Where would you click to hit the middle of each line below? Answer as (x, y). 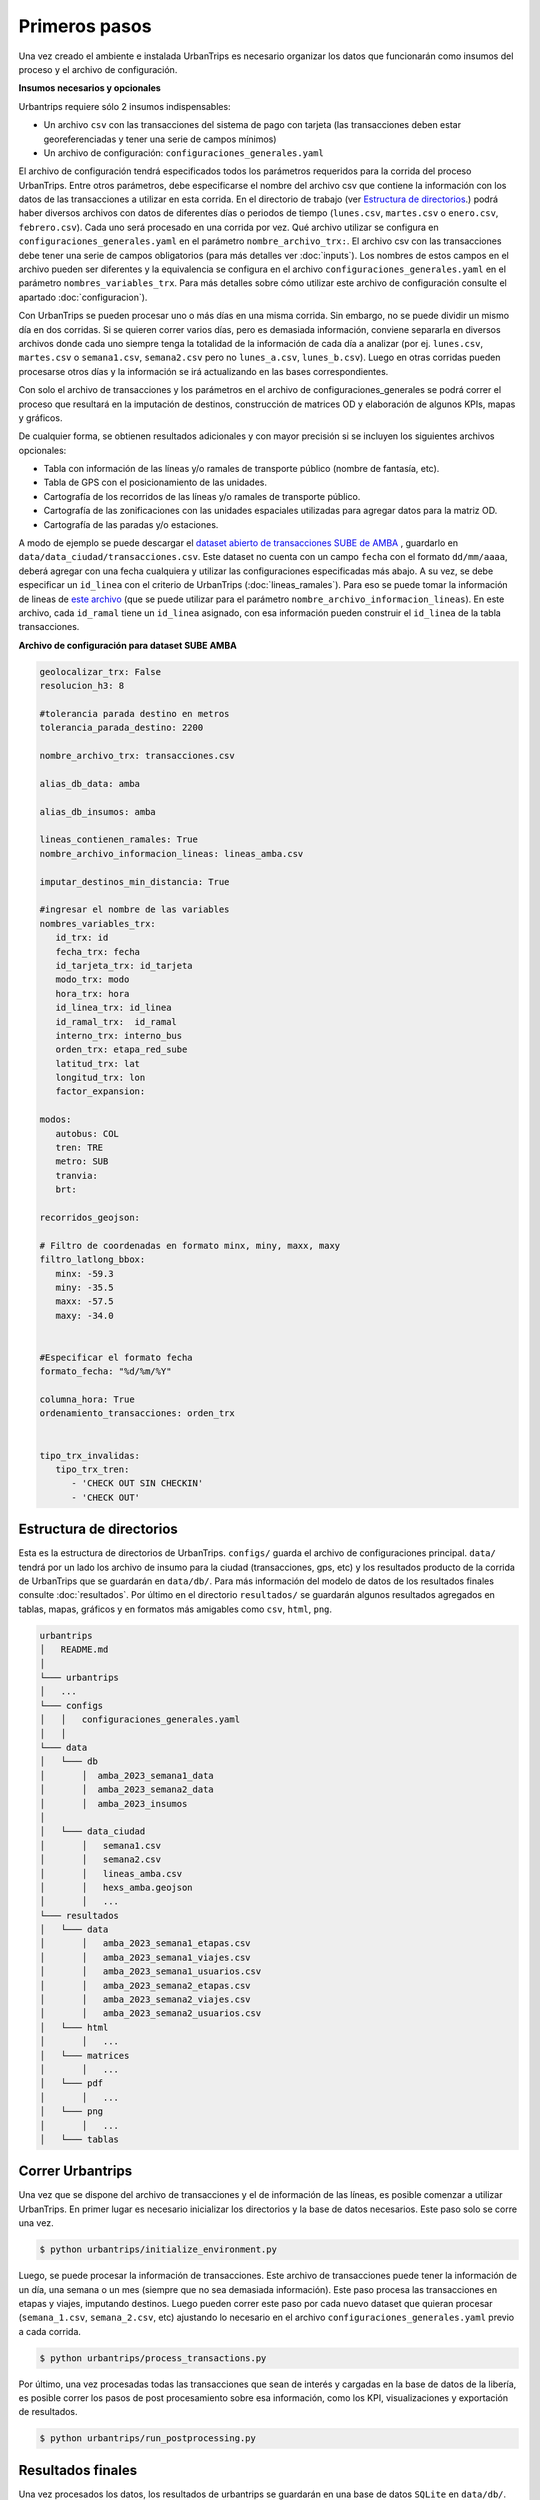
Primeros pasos (85, 26)
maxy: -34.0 (84, 1315)
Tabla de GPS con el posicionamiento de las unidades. (155, 482)
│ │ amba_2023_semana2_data (126, 1789)
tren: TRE (79, 1148)
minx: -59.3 (84, 1273)
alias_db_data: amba (89, 783)
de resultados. (48, 2412)
